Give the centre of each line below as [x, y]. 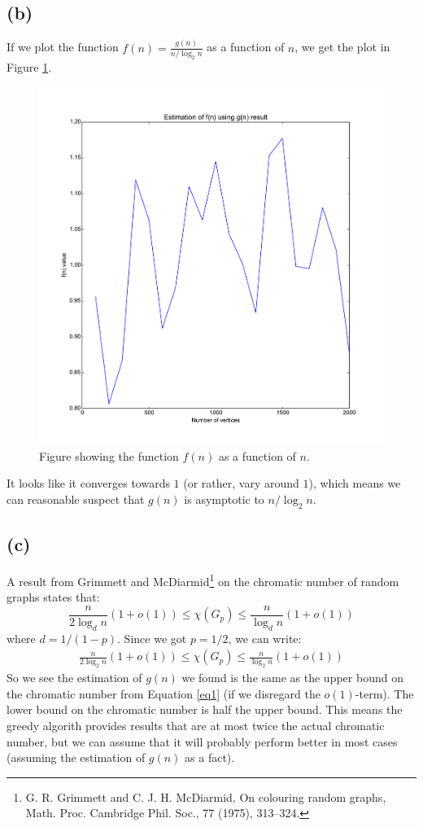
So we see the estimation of [74, 678]
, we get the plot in [342, 47]
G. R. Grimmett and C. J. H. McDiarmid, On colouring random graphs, [206, 796]
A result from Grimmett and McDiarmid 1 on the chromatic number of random [203, 580]
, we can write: [265, 638]
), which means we [355, 483]
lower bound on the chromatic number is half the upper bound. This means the [205, 709]
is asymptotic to [224, 499]
